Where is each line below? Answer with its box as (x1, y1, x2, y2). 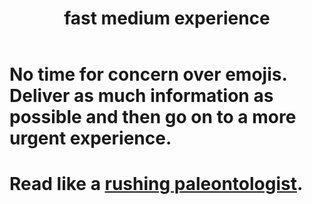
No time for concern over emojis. (9, 63, 287, 86)
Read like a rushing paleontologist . (9, 173, 304, 196)
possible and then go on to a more (9, 106, 297, 129)
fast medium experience (63, 7, 271, 30)
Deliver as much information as (9, 85, 274, 107)
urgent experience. (9, 127, 172, 150)
